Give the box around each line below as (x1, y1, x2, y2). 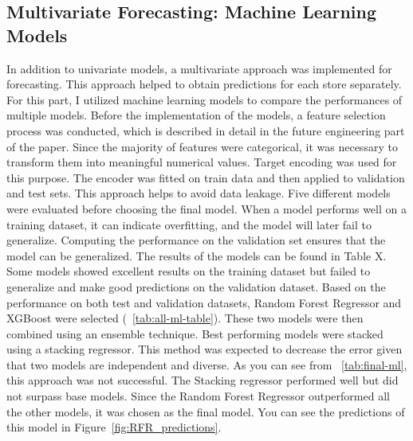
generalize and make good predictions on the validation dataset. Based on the (6, 278, 386, 295)
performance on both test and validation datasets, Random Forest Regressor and (6, 294, 402, 310)
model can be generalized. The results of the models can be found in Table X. (6, 247, 387, 263)
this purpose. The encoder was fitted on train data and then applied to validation (6, 169, 405, 185)
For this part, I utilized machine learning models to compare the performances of (6, 91, 403, 107)
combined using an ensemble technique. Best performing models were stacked (6, 325, 383, 341)
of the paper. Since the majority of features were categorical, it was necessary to (6, 138, 398, 154)
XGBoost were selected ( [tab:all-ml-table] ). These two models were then (6, 310, 364, 326)
